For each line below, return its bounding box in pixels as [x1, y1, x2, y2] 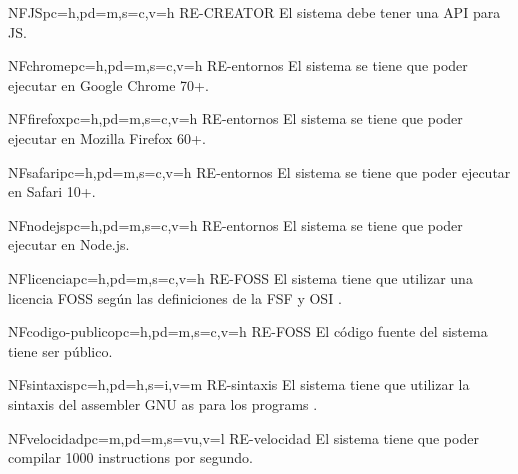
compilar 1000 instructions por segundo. [8, 447, 253, 468]
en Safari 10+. [8, 181, 96, 202]
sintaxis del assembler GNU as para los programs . [8, 393, 318, 414]
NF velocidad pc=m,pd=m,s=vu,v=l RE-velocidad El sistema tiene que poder [8, 427, 479, 448]
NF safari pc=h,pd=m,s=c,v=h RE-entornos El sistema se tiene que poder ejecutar [8, 161, 511, 182]
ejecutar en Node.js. [8, 234, 130, 255]
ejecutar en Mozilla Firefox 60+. [8, 127, 206, 148]
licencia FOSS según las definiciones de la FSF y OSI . [8, 287, 342, 308]
